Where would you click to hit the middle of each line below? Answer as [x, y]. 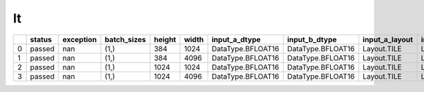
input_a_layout [388, 39]
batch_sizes [125, 39]
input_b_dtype [312, 39]
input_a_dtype [236, 39]
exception [79, 39]
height [165, 39]
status [41, 39]
